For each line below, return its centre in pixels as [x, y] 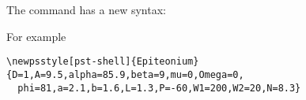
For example [36, 36]
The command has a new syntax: [86, 9]
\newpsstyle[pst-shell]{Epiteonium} [103, 62]
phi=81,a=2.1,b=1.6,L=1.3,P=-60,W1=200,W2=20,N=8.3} [159, 88]
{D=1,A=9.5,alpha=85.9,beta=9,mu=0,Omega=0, [125, 74]
